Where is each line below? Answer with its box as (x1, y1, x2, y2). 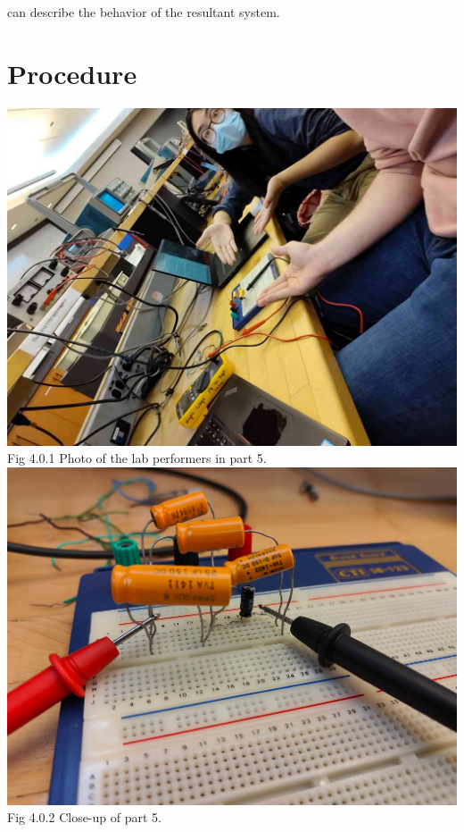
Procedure (7, 55, 137, 91)
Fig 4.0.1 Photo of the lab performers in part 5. (7, 449, 267, 467)
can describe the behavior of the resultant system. (7, 3, 280, 21)
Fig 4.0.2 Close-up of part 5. (7, 808, 162, 827)
